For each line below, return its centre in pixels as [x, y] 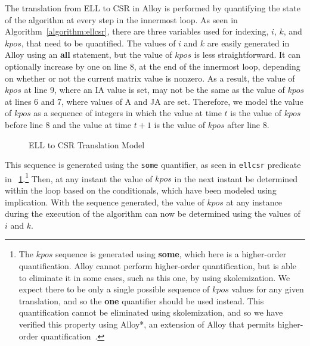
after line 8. [248, 124]
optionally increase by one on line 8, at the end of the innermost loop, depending [153, 66]
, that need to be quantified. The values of [98, 43]
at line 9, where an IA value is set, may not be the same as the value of [154, 90]
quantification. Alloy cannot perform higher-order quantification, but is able [157, 266]
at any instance [254, 202]
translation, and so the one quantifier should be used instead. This [141, 300]
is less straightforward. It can [247, 54]
